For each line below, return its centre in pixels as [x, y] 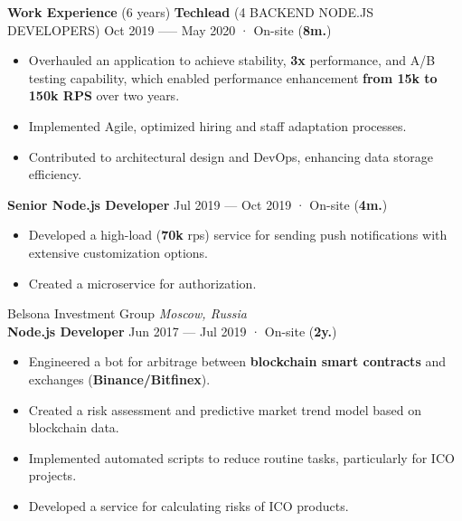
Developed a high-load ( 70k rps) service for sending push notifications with [238, 235]
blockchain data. [74, 427]
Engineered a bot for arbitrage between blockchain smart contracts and [237, 361]
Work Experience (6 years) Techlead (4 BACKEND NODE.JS [190, 12]
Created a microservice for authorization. [142, 283]
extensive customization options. [118, 252]
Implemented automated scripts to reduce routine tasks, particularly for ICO [241, 457]
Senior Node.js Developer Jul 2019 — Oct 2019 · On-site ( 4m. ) [198, 204]
